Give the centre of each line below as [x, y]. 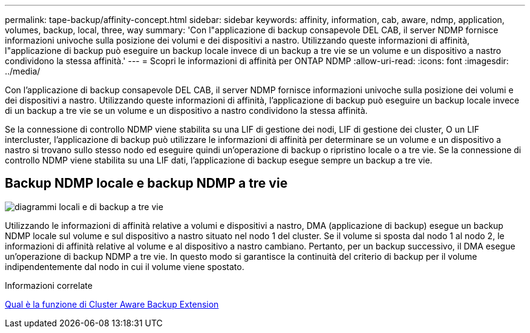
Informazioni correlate [49, 285]
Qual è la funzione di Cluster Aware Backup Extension [112, 304]
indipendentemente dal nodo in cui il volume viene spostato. [125, 266]
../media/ [23, 71]
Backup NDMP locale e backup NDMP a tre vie [146, 183]
